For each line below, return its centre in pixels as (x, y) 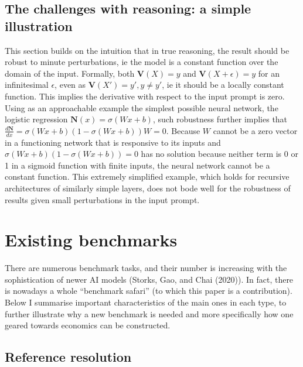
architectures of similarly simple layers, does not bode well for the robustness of (148, 188)
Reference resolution (68, 357)
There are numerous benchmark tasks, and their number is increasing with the (146, 268)
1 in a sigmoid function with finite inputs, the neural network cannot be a (137, 165)
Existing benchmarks (91, 240)
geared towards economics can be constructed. (88, 325)
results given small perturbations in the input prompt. (102, 199)
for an (269, 73)
